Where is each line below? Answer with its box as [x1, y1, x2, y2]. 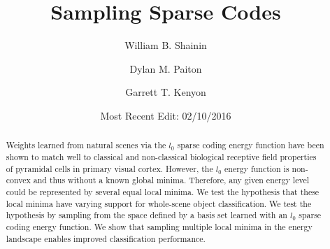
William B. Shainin [124, 38, 207, 52]
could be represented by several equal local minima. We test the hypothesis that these [6, 185, 320, 197]
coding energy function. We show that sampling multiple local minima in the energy [6, 220, 313, 232]
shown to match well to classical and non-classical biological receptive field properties [6, 150, 317, 162]
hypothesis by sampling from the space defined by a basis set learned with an [6, 209, 287, 221]
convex [6, 174, 31, 186]
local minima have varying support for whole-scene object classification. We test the [6, 197, 312, 209]
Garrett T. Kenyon [125, 85, 206, 99]
